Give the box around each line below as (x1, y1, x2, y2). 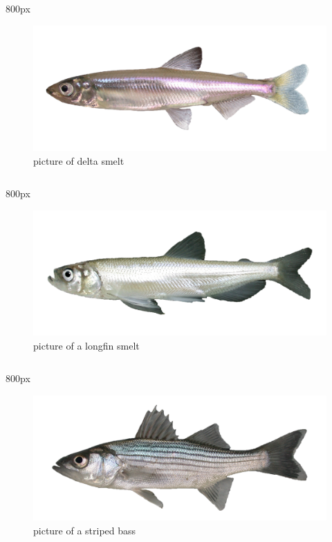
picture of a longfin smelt (33, 338, 140, 352)
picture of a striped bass (33, 523, 136, 537)
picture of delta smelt (33, 153, 124, 168)
